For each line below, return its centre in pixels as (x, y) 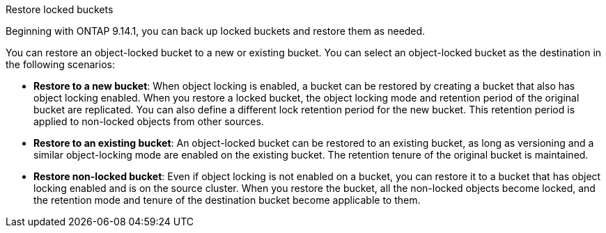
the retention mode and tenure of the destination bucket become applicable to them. (227, 200)
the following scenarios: (60, 64)
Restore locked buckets (60, 9)
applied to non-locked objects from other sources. (149, 121)
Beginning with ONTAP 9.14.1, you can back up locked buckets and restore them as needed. (216, 31)
